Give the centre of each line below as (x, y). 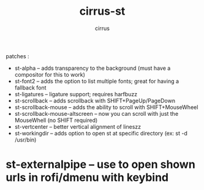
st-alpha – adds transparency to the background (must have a (93, 68)
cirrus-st (102, 11)
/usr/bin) (25, 140)
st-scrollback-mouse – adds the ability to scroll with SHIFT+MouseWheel (106, 107)
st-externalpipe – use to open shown (100, 165)
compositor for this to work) (50, 74)
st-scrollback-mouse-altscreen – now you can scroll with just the (96, 113)
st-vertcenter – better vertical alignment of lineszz (78, 126)
